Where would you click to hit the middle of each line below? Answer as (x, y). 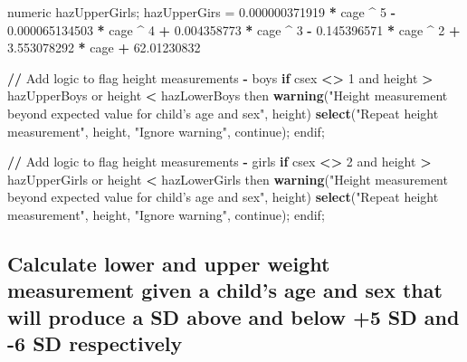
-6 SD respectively (95, 343)
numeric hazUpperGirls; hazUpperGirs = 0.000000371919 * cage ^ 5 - (202, 12)
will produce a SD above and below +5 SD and (233, 316)
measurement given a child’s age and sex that (225, 290)
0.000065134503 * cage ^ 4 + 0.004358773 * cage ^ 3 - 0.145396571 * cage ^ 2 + (234, 29)
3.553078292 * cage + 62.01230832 (104, 48)
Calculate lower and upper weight (169, 263)
